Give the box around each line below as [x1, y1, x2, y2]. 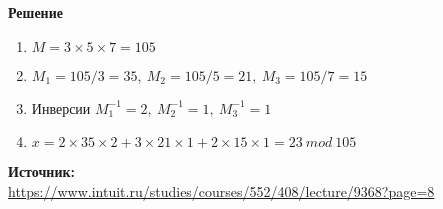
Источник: [8, 161, 75, 182]
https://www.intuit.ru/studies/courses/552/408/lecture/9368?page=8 [8, 180, 435, 201]
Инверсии [31, 97, 91, 118]
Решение [8, 2, 63, 22]
